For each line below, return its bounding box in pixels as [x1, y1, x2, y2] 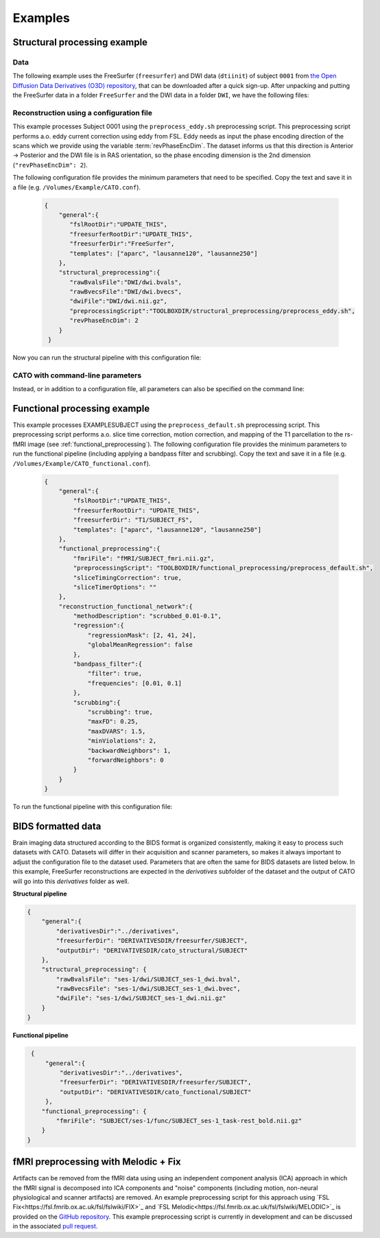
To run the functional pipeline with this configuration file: [12, 803, 173, 811]
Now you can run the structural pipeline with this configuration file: [12, 353, 202, 362]
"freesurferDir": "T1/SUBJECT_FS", [73, 516, 193, 524]
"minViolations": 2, [87, 737, 157, 745]
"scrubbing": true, [87, 708, 154, 716]
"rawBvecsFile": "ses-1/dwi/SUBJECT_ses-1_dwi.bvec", [56, 985, 241, 993]
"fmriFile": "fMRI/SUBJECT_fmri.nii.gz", [73, 554, 215, 562]
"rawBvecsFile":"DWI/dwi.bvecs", [69, 288, 182, 296]
